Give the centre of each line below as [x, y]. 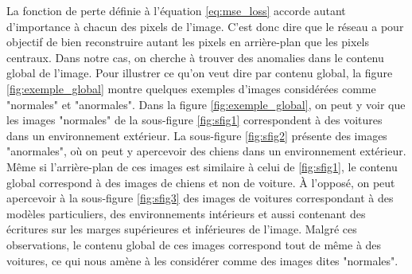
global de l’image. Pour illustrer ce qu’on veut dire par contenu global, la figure [200, 73]
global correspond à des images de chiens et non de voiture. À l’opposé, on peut [201, 182]
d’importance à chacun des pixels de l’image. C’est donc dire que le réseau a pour [205, 26]
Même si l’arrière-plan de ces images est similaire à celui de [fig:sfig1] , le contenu [202, 166]
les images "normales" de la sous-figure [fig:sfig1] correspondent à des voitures [194, 120]
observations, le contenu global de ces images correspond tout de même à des [194, 244]
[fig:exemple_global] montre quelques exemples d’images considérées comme [191, 88]
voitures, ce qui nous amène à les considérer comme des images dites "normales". [202, 260]
